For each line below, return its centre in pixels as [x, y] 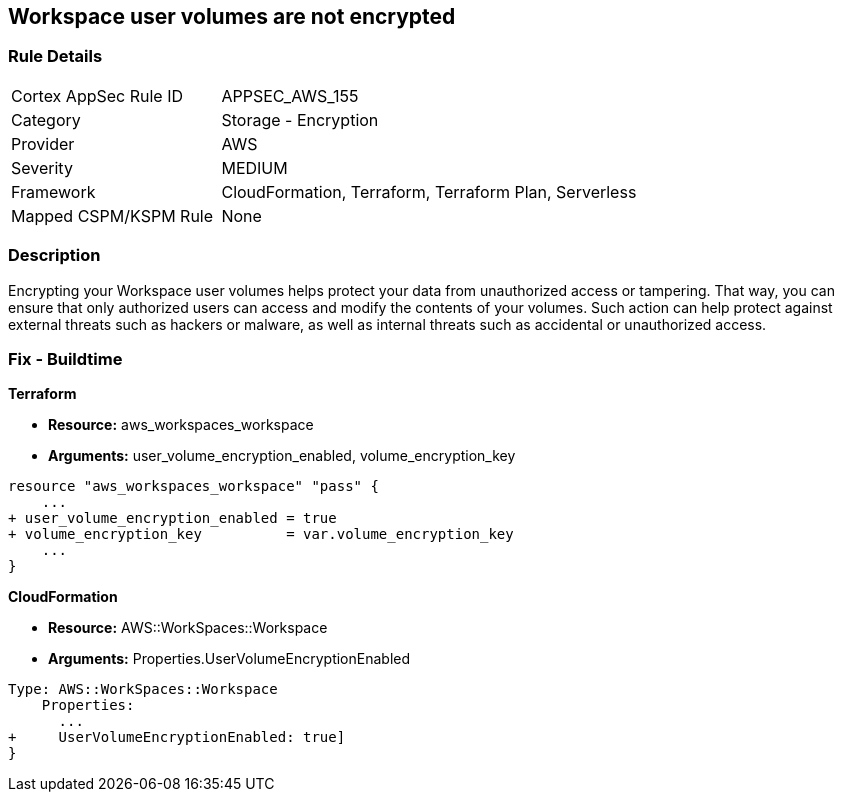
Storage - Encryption [300, 119]
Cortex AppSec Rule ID [97, 95]
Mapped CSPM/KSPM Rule [112, 215]
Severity [42, 167]
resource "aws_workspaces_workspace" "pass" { [193, 486]
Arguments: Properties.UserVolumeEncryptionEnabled [229, 659]
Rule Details [55, 56]
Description [54, 255]
